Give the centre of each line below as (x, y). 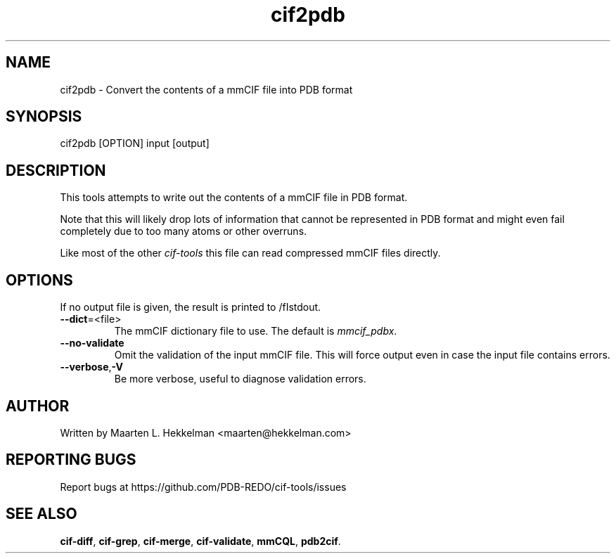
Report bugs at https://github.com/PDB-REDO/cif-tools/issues (203, 487)
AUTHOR (38, 406)
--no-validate (92, 343)
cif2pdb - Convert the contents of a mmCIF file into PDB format (206, 89)
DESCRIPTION (56, 170)
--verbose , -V (91, 367)
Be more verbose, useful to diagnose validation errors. (240, 379)
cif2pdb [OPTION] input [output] (135, 143)
